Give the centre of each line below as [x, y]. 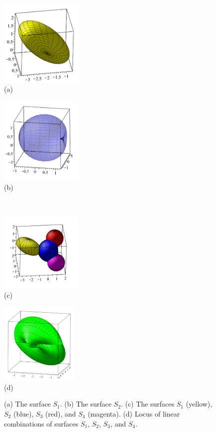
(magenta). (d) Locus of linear [134, 414]
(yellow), [199, 404]
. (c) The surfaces [148, 404]
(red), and [61, 414]
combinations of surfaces [41, 423]
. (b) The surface [86, 404]
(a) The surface [27, 404]
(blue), [23, 414]
